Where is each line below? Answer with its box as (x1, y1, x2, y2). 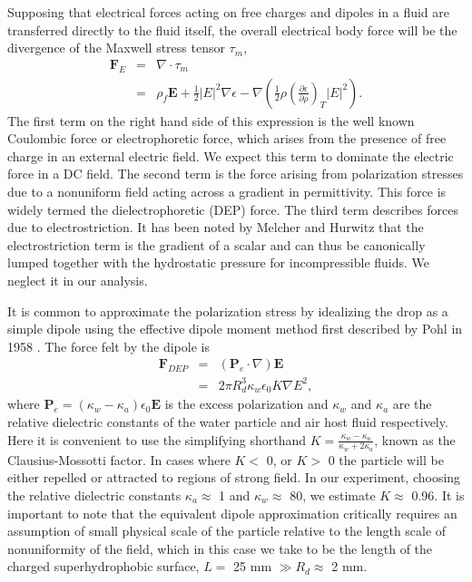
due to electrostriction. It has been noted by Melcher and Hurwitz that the (7, 218, 424, 237)
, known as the (374, 430, 456, 449)
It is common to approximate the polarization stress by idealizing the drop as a (7, 301, 448, 320)
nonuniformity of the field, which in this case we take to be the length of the (7, 538, 433, 558)
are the (392, 394, 432, 413)
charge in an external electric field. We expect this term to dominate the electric (7, 146, 454, 165)
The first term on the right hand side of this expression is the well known (7, 111, 415, 130)
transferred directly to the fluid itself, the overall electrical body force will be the (7, 20, 457, 39)
